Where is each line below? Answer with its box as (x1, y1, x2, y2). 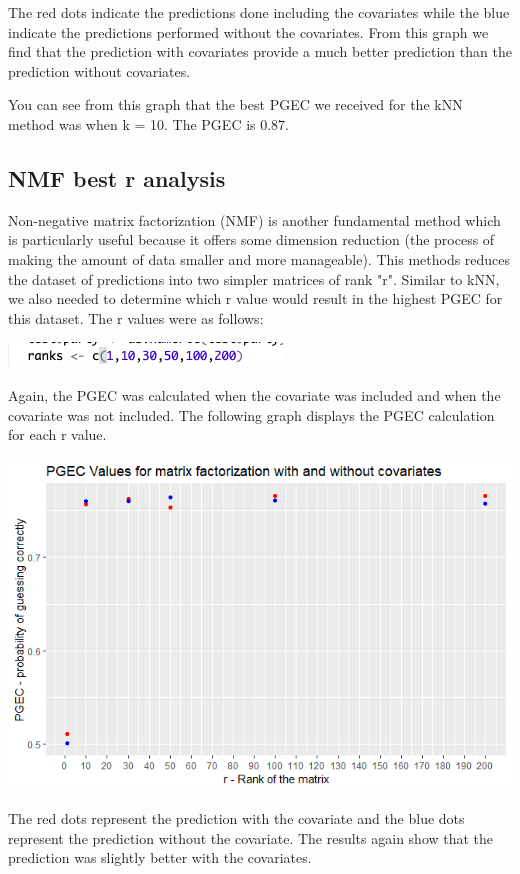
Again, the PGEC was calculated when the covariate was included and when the (8, 384, 501, 405)
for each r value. (8, 424, 107, 445)
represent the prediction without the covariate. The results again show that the (8, 827, 494, 848)
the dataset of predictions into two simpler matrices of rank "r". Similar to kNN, (8, 268, 500, 289)
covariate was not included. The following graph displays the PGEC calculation (8, 404, 495, 425)
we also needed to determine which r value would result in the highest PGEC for (8, 288, 503, 309)
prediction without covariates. (8, 60, 191, 81)
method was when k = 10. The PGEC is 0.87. (8, 113, 290, 134)
